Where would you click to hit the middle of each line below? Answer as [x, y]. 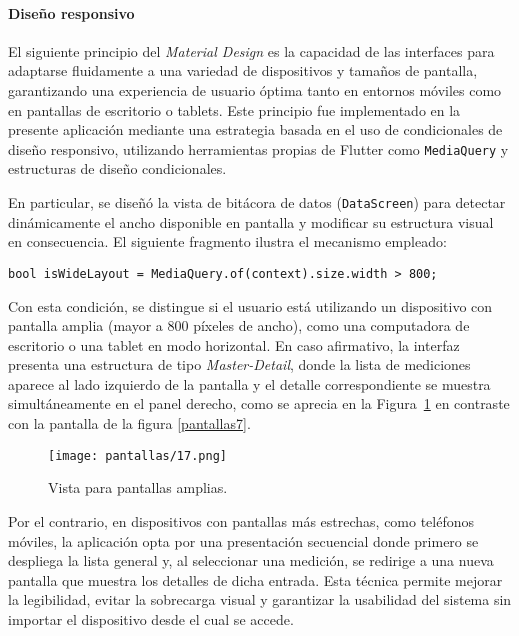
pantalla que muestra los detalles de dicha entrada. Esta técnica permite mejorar [255, 579]
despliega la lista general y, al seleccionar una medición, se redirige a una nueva [251, 560]
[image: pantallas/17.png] [137, 455]
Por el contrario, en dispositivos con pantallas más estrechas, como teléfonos [241, 520]
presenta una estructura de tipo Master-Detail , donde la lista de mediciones [239, 364]
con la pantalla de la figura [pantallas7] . [129, 423]
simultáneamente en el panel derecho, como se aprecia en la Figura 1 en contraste [259, 403]
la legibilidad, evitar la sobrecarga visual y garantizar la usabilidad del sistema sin [260, 599]
